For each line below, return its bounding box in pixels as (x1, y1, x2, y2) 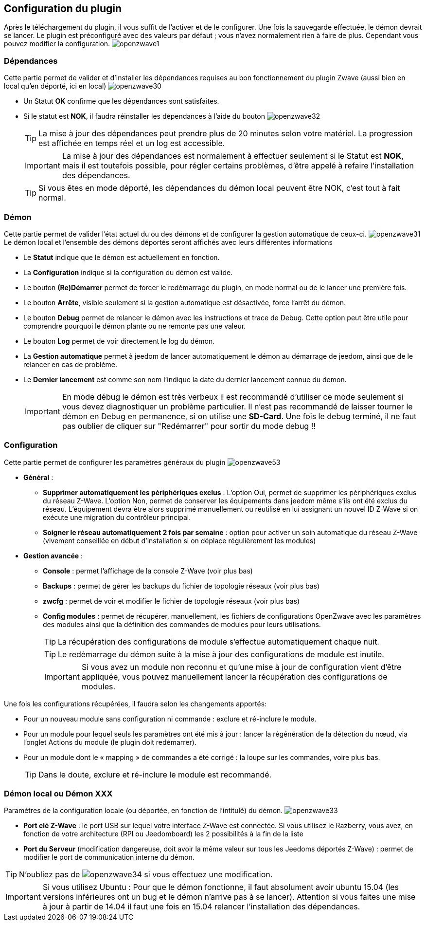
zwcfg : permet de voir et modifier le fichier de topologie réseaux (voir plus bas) (43, 596, 300, 605)
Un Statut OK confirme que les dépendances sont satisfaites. (23, 97, 219, 106)
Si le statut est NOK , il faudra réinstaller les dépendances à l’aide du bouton (23, 112, 265, 121)
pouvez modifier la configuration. (4, 39, 110, 48)
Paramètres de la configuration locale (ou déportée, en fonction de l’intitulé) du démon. (4, 806, 283, 815)
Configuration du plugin (4, 2, 122, 15)
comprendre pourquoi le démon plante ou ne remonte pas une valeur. (23, 321, 246, 330)
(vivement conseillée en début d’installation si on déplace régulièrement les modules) (43, 536, 316, 545)
